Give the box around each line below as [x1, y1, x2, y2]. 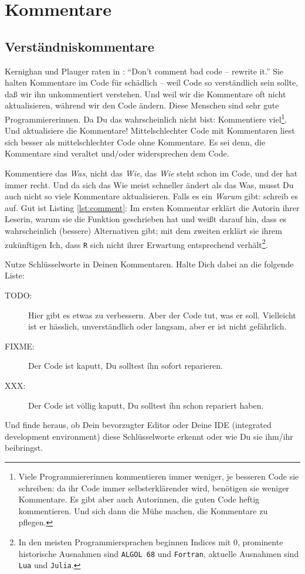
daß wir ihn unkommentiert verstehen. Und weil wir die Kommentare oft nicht [5, 87, 286, 100]
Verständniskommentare [5, 37, 154, 55]
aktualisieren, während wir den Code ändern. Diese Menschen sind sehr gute [5, 99, 279, 111]
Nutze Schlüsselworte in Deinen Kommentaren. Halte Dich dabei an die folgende [5, 257, 294, 270]
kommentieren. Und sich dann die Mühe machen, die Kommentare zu [18, 504, 268, 517]
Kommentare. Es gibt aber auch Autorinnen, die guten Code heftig [18, 493, 260, 505]
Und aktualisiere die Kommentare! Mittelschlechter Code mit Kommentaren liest [5, 124, 295, 137]
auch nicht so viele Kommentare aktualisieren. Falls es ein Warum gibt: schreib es [5, 190, 298, 202]
